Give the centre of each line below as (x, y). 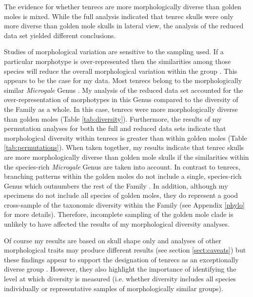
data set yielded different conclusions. (60, 35)
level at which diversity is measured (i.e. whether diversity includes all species (120, 279)
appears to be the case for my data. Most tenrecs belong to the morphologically (123, 80)
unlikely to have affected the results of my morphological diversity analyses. (117, 224)
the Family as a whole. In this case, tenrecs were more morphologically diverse (121, 109)
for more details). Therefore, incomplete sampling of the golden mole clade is (119, 214)
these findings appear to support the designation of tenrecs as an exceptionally (121, 259)
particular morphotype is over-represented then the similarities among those (117, 61)
